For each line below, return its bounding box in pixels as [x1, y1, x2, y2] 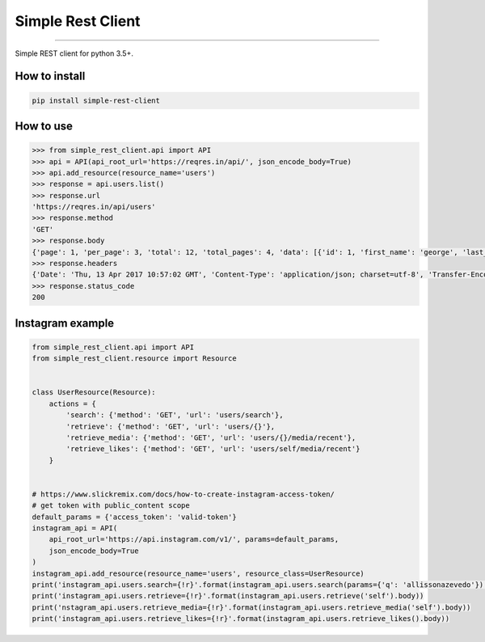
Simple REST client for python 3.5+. [15, 49, 133, 58]
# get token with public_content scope [32, 501, 190, 510]
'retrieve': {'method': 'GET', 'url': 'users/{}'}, [65, 421, 276, 431]
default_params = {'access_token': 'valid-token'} [32, 512, 238, 522]
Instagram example [15, 316, 115, 330]
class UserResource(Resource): [32, 388, 157, 397]
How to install [15, 70, 86, 83]
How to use [15, 119, 73, 133]
